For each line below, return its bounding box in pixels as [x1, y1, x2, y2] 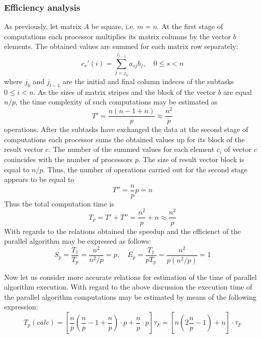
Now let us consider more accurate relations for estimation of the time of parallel [4, 271, 257, 282]
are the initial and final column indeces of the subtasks [62, 76, 234, 87]
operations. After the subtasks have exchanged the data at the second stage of [4, 124, 248, 135]
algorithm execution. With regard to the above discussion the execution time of [4, 281, 252, 292]
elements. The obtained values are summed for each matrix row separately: [4, 41, 238, 51]
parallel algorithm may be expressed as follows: [4, 236, 151, 246]
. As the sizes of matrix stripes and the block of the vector [33, 86, 216, 97]
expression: [4, 301, 38, 312]
